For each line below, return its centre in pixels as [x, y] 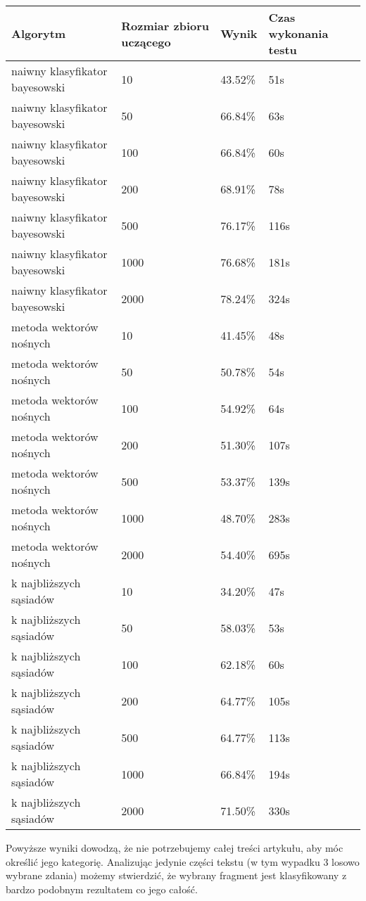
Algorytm [39, 33]
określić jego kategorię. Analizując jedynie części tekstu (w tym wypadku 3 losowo [183, 861]
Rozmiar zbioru [165, 25]
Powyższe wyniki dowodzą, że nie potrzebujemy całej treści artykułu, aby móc [175, 848]
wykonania [298, 33]
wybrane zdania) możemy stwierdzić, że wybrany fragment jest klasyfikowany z [176, 875]
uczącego [146, 41]
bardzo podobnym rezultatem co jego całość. [102, 889]
